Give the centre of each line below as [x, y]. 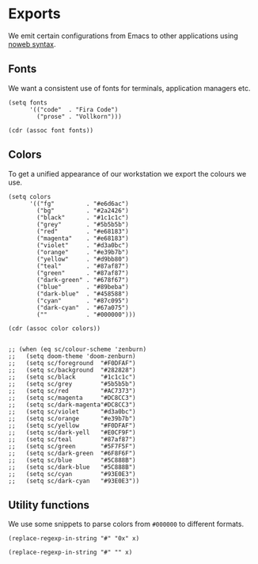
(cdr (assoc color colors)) [55, 328]
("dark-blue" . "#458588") [83, 294]
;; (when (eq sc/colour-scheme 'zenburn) [78, 349]
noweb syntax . [32, 44]
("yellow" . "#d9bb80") [83, 259]
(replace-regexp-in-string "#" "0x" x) [74, 539]
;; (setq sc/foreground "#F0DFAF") [72, 363]
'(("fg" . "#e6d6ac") [79, 204]
